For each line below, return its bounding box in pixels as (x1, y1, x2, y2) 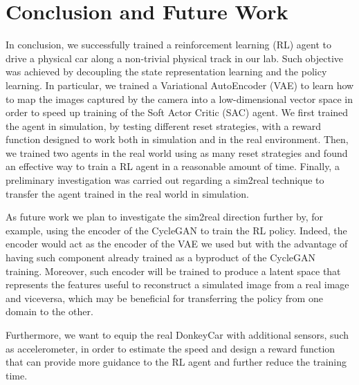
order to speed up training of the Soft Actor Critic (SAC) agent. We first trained (6, 105, 349, 120)
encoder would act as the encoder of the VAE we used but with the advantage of (6, 236, 348, 251)
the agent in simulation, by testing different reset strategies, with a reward (6, 118, 321, 133)
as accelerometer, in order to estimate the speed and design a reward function (6, 341, 335, 355)
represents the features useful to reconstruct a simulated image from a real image (6, 277, 349, 292)
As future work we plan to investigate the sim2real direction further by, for (6, 209, 324, 224)
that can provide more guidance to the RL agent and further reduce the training (6, 355, 347, 369)
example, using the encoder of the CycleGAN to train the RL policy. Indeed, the (6, 223, 347, 237)
